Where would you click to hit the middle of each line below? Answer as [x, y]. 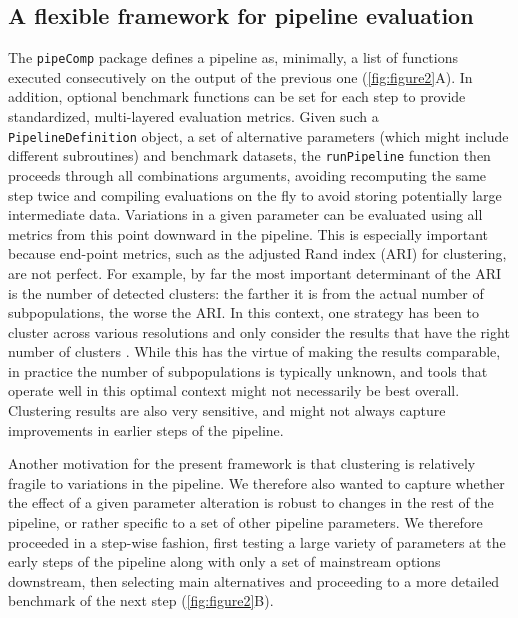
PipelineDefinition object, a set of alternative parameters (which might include [258, 135]
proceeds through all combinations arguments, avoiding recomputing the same [247, 174]
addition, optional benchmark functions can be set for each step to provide [237, 96]
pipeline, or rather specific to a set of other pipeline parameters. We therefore [245, 522]
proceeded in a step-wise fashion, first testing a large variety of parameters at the [257, 541]
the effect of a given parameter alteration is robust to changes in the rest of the [251, 502]
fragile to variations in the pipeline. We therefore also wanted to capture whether [256, 482]
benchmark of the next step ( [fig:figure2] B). [141, 600]
